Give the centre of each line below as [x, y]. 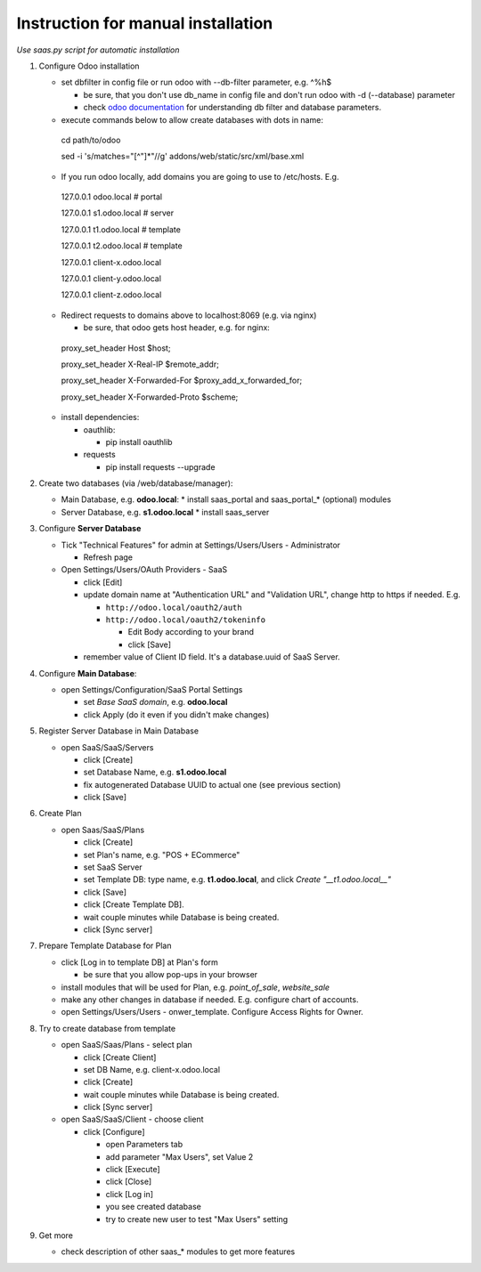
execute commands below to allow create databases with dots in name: [192, 119]
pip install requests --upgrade [160, 466]
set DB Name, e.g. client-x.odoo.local [152, 1069]
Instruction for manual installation [145, 23]
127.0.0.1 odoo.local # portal [112, 197]
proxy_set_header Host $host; [116, 348]
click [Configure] [114, 1131]
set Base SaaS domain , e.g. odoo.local [155, 702]
